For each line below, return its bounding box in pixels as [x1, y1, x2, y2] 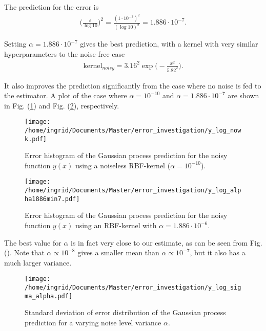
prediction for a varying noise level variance [25, 317, 161, 327]
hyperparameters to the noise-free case [4, 48, 125, 59]
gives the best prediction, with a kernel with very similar [80, 38, 258, 49]
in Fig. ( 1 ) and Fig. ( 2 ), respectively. [4, 100, 119, 111]
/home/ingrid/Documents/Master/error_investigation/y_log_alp [25, 187, 241, 194]
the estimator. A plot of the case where [4, 90, 127, 101]
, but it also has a [190, 247, 245, 258]
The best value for [4, 237, 62, 248]
